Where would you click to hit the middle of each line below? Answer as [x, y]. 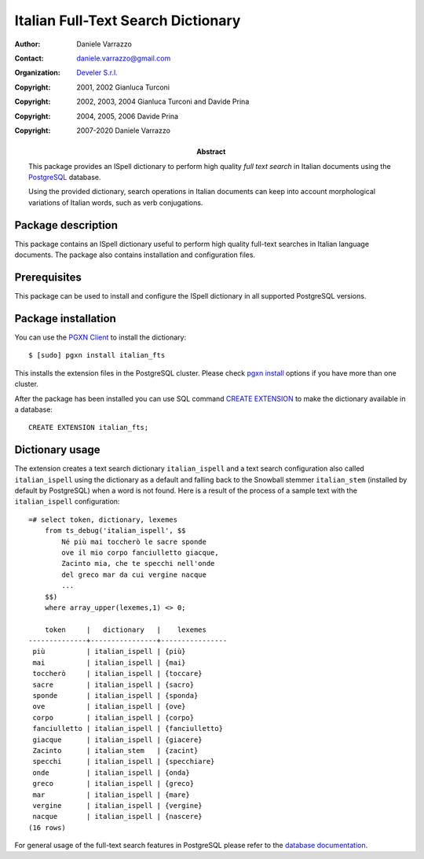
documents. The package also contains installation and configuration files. [135, 255]
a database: [33, 409]
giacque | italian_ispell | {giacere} [118, 740]
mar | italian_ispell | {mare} [111, 795]
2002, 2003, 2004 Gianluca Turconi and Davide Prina [163, 101]
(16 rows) [47, 828]
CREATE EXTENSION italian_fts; [89, 428]
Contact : [29, 58]
